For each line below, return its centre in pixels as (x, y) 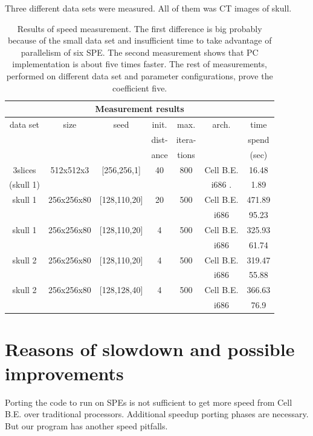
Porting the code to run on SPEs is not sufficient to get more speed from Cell (149, 402)
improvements (64, 373)
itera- (186, 139)
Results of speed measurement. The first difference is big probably (140, 28)
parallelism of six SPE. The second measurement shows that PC (140, 52)
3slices (24, 169)
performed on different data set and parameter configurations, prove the (140, 75)
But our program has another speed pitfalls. (86, 425)
